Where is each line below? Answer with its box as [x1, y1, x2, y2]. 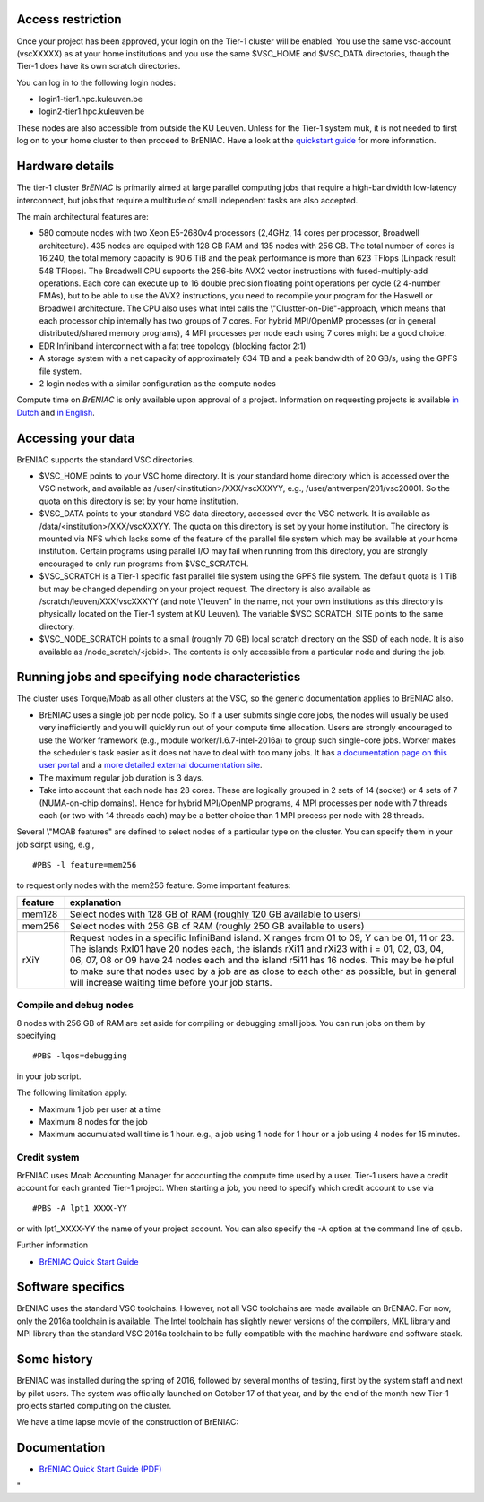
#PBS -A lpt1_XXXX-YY [32, 1204, 127, 1213]
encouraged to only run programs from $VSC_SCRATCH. [39, 558, 249, 569]
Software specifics [16, 1280, 125, 1295]
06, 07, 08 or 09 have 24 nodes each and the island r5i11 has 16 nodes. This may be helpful [69, 954, 454, 966]
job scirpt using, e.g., [16, 839, 95, 850]
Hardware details [16, 159, 115, 174]
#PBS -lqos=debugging [32, 1051, 127, 1061]
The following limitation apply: [16, 1087, 128, 1098]
